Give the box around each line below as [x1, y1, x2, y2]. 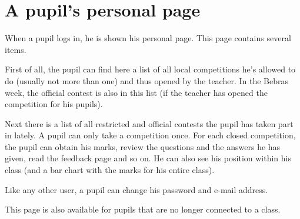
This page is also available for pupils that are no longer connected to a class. [5, 203, 281, 215]
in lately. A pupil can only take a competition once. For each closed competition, [5, 129, 296, 141]
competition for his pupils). [5, 98, 103, 110]
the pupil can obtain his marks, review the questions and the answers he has [5, 140, 281, 152]
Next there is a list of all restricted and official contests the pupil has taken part [5, 117, 294, 130]
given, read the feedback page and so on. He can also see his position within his [5, 152, 291, 164]
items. [5, 43, 26, 55]
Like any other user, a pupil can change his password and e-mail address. [5, 183, 268, 195]
